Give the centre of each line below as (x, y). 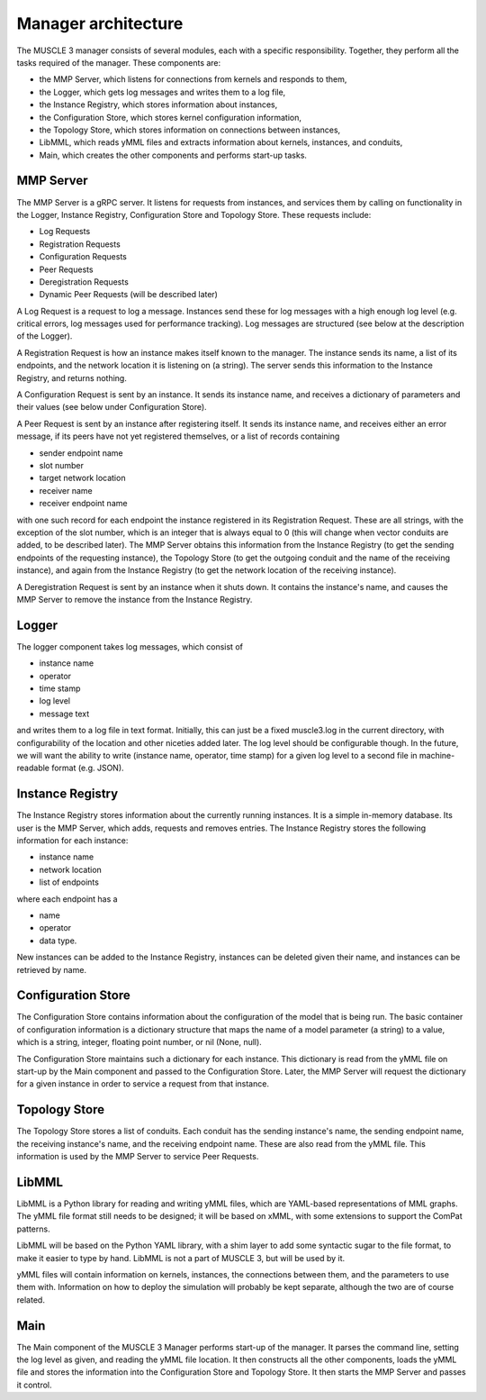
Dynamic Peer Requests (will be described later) (128, 295)
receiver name (66, 490)
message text (64, 714)
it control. (35, 1385)
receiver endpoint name (83, 504)
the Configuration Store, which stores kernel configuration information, (170, 117)
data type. (58, 941)
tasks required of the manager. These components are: (119, 62)
